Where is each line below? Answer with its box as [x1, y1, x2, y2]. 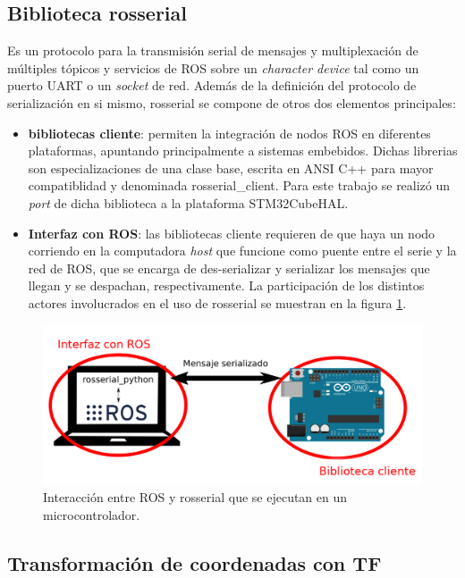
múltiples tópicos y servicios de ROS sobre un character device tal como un [7, 58, 419, 77]
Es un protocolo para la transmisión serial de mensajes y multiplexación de [7, 41, 418, 60]
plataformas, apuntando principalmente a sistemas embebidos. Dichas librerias [28, 141, 458, 160]
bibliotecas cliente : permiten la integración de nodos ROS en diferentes [28, 123, 431, 142]
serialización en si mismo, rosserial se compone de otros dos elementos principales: [7, 93, 456, 112]
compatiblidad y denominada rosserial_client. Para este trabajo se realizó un [28, 176, 451, 195]
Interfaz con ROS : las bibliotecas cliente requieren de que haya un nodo [28, 223, 435, 242]
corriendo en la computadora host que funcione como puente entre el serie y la [28, 241, 457, 260]
